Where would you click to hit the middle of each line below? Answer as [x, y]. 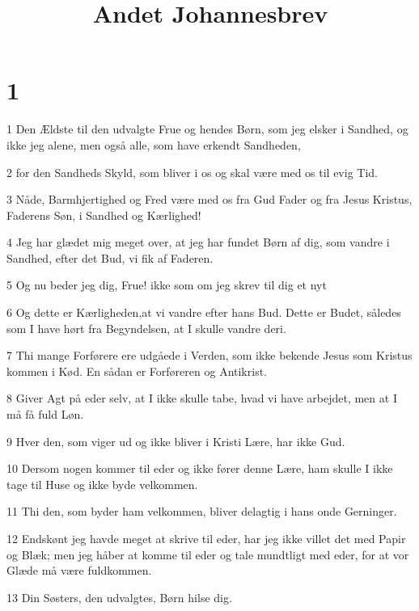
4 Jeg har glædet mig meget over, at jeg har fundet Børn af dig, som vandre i [198, 242]
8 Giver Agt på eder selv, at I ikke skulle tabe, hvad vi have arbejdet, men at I [202, 398]
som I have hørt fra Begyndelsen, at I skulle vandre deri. [146, 328]
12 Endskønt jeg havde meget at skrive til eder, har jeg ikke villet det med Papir [206, 538]
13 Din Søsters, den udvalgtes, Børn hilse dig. [119, 597]
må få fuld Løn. [45, 414]
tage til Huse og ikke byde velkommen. [102, 484]
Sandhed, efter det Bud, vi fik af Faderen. [110, 257]
